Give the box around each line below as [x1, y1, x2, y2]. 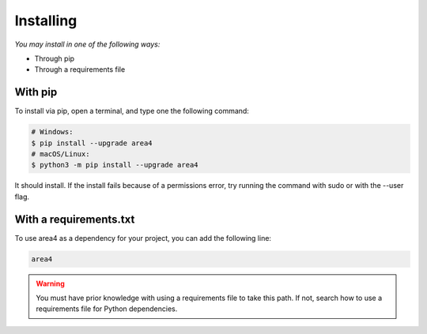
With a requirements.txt [14, 212, 135, 226]
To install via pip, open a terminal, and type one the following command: [14, 107, 249, 116]
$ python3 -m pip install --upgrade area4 [31, 160, 198, 170]
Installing [14, 12, 77, 29]
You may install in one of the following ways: [14, 39, 161, 49]
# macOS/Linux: [31, 150, 90, 158]
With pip [14, 85, 58, 99]
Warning [36, 279, 65, 288]
